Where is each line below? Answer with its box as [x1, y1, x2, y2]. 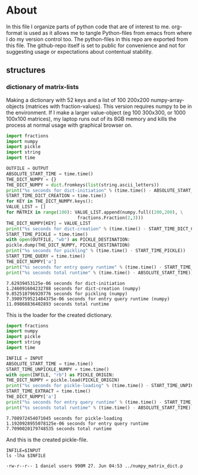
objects [6, 103, 25, 110]
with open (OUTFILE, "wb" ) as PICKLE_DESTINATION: [6, 237, 131, 243]
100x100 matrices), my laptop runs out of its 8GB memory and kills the [6, 115, 177, 122]
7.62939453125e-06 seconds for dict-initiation [6, 280, 126, 286]
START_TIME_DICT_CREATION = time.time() [6, 193, 107, 199]
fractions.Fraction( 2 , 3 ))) [77, 215, 144, 221]
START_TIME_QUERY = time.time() [6, 253, 85, 259]
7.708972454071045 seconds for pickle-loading [6, 415, 123, 421]
